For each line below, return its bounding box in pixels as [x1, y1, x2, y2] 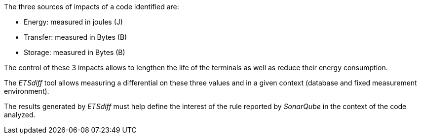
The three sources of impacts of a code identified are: [4, 2, 179, 11]
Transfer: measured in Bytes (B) [24, 33, 127, 41]
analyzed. [4, 110, 36, 119]
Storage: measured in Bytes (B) [24, 48, 125, 56]
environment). [4, 87, 49, 95]
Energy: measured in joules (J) [24, 18, 123, 26]
